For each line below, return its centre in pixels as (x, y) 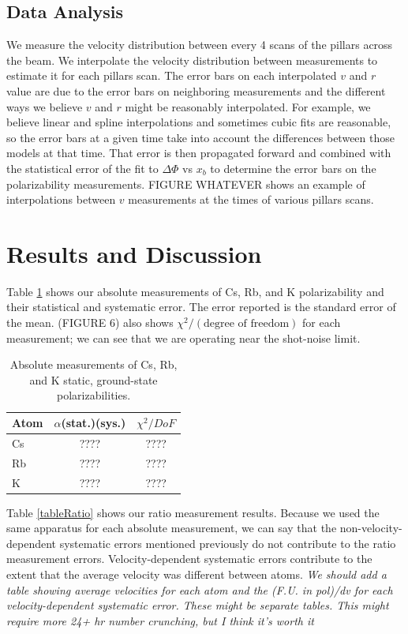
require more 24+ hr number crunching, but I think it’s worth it (160, 620)
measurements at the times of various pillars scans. (251, 199)
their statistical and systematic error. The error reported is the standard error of (201, 307)
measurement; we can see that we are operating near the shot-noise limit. (183, 338)
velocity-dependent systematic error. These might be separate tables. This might (198, 605)
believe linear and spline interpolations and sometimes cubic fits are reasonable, (199, 122)
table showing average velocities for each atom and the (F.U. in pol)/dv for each (200, 589)
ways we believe (45, 106)
